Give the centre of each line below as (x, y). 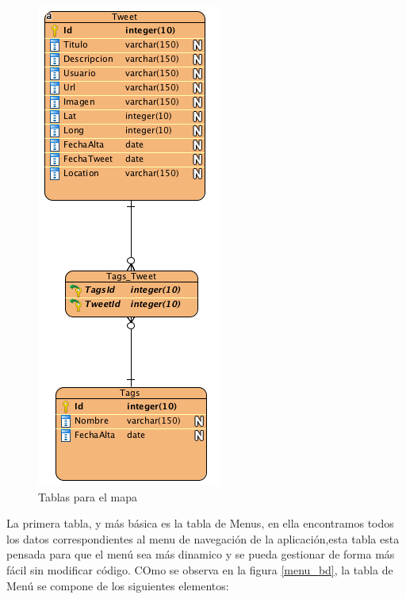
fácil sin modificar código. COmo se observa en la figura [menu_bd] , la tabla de (200, 569)
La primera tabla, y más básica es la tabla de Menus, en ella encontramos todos (200, 523)
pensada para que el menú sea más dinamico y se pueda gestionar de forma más (201, 554)
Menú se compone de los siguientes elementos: (118, 585)
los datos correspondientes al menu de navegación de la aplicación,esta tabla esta (203, 538)
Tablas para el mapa (88, 496)
